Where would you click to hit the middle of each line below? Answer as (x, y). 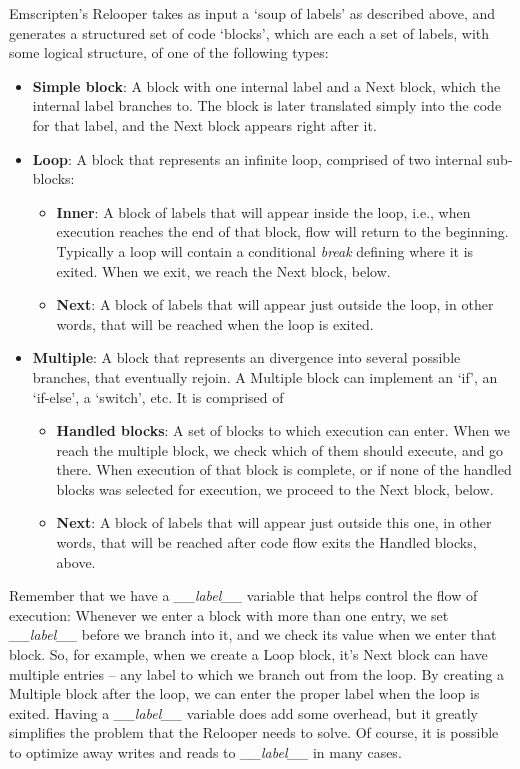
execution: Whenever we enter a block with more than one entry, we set (229, 614)
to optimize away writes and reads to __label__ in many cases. (205, 752)
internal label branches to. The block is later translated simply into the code (267, 105)
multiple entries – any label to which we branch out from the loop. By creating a (257, 673)
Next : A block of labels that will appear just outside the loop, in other (275, 304)
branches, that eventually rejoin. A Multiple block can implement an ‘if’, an (265, 376)
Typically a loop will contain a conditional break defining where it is (265, 250)
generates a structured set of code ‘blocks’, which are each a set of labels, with (249, 32)
